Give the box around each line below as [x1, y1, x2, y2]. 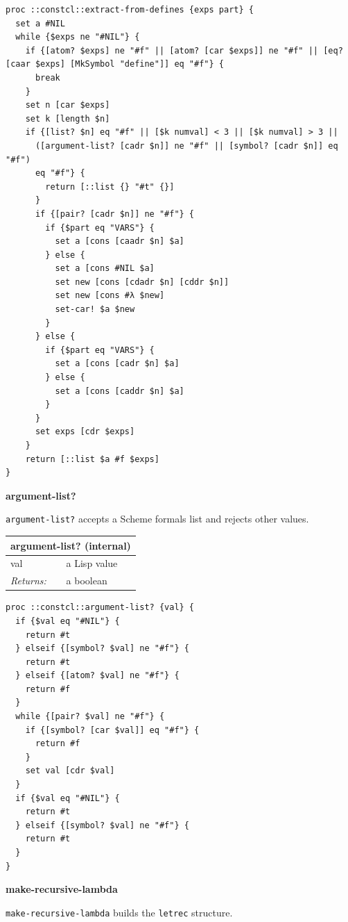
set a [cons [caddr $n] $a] [55, 386, 184, 396]
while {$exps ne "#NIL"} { [15, 32, 140, 42]
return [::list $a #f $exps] [25, 454, 159, 464]
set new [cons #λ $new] [55, 290, 165, 301]
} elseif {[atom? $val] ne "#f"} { [15, 670, 180, 681]
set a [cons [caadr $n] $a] [55, 236, 184, 247]
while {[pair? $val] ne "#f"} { [15, 711, 165, 722]
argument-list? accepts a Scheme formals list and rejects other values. [6, 511, 309, 526]
